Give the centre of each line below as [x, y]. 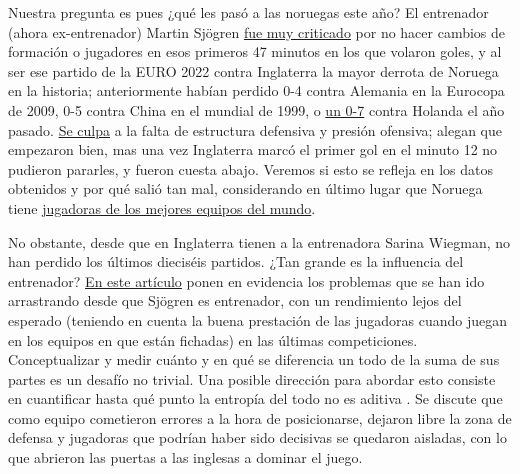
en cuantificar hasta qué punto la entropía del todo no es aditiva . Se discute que [255, 398]
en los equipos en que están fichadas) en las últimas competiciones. [213, 339]
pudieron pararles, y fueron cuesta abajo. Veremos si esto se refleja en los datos [250, 168]
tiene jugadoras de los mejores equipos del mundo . [162, 207]
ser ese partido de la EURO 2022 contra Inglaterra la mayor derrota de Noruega [253, 70]
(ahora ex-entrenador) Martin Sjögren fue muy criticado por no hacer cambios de [257, 31]
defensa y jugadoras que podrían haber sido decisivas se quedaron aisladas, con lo [257, 437]
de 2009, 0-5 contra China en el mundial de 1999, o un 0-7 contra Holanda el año [256, 109]
